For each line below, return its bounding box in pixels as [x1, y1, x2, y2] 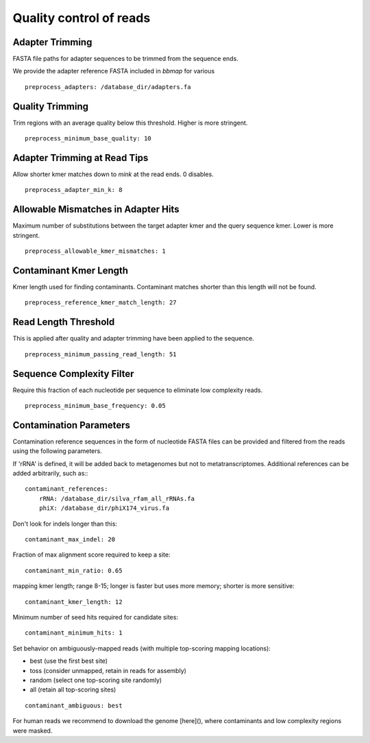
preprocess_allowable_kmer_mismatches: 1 [25, 247, 166, 255]
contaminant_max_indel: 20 [25, 535, 116, 544]
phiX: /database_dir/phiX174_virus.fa [38, 504, 170, 512]
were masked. [12, 727, 53, 735]
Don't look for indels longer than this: [12, 520, 118, 528]
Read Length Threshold [12, 316, 115, 328]
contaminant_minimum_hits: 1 [25, 629, 123, 637]
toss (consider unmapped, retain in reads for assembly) [29, 666, 186, 674]
